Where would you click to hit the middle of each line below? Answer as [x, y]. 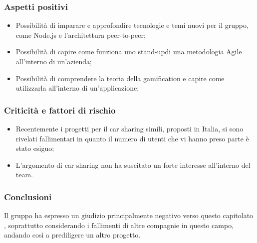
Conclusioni [28, 196]
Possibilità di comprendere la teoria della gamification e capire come [120, 78]
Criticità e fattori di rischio [60, 110]
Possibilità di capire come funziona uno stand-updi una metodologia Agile [129, 52]
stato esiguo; [35, 148]
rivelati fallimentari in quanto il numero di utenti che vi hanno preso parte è [132, 138]
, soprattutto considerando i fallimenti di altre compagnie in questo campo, [119, 225]
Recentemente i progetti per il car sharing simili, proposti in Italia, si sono [129, 128]
